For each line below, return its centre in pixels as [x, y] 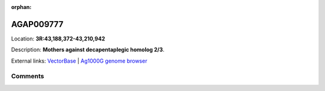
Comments [28, 77]
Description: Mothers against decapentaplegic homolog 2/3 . [88, 50]
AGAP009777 [37, 24]
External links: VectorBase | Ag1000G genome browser [79, 61]
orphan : [21, 7]
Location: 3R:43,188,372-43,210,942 [58, 39]
